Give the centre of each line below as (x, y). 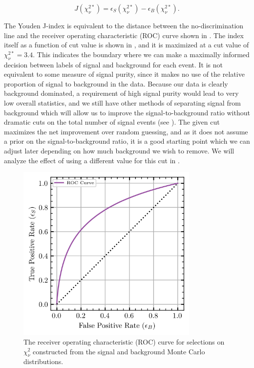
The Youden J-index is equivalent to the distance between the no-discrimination (124, 25)
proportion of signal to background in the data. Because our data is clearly (116, 83)
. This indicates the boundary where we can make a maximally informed (141, 54)
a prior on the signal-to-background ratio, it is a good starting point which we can (127, 141)
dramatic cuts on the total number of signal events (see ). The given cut (112, 122)
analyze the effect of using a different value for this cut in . (92, 160)
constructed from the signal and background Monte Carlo (119, 351)
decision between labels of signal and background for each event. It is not (113, 64)
